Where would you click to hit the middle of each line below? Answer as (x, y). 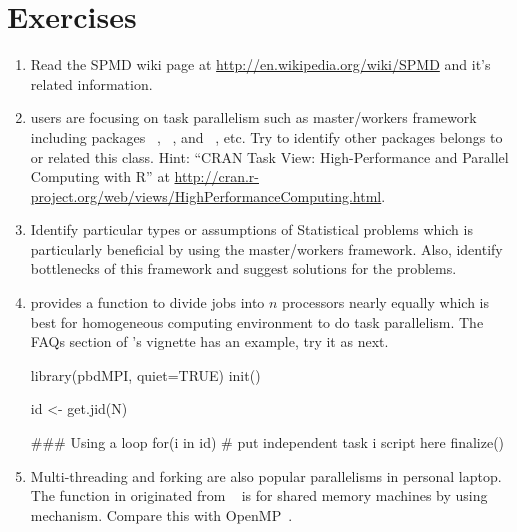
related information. (91, 83)
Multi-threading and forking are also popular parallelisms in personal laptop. (266, 475)
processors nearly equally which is (386, 302)
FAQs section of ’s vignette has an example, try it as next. (209, 341)
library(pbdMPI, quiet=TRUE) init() (145, 374)
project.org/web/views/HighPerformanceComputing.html (206, 195)
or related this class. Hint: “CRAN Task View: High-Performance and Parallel (269, 156)
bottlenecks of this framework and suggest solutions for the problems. (243, 268)
